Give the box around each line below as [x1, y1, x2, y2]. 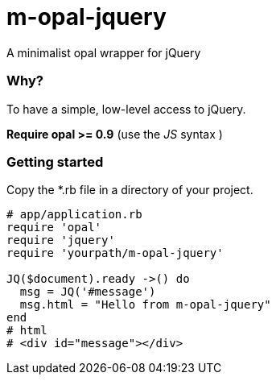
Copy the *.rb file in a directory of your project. [6, 183, 253, 197]
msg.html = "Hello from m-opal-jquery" [19, 298, 271, 312]
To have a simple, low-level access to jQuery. [6, 101, 246, 116]
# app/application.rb [6, 208, 142, 222]
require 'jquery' [6, 234, 115, 247]
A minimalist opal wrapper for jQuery [6, 45, 201, 60]
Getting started [6, 153, 104, 170]
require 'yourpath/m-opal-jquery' [6, 246, 224, 260]
